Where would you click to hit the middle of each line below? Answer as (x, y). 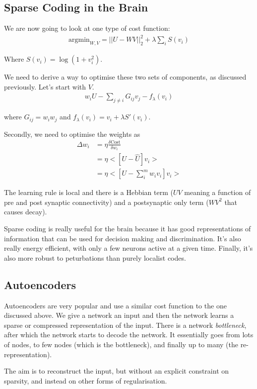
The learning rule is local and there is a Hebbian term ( (89, 192)
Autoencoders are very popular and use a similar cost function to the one (115, 305)
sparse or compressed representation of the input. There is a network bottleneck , (125, 325)
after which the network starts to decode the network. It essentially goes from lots (129, 335)
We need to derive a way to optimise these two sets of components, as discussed (125, 77)
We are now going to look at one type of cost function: (87, 28)
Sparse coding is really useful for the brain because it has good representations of (128, 229)
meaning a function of (218, 192)
